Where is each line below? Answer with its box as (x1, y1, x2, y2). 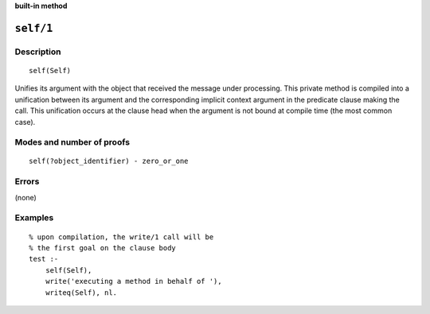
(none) (14, 192, 37, 202)
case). (14, 117, 36, 126)
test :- (29, 254, 59, 264)
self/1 (14, 21, 53, 35)
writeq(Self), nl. (45, 288, 118, 297)
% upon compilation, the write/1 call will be (29, 232, 214, 242)
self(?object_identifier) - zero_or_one (29, 157, 189, 166)
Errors (14, 176, 40, 187)
